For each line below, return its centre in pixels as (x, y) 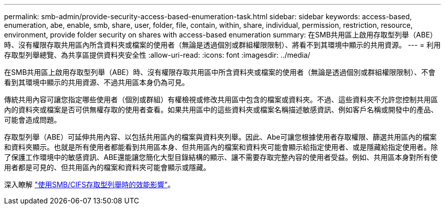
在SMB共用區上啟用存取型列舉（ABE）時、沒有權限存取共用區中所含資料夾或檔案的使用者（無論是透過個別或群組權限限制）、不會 (220, 72)
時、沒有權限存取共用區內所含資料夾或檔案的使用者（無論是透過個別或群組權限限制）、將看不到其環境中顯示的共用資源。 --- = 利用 (222, 45)
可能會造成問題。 (33, 120)
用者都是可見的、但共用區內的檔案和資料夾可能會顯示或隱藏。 (107, 167)
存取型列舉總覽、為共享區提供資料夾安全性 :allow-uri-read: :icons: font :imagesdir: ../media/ (157, 55)
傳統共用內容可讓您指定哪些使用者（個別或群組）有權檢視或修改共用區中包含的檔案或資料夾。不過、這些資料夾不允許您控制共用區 (221, 99)
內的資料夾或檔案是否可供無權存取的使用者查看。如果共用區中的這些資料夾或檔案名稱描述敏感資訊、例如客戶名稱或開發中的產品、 (221, 110)
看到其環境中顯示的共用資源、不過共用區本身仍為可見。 (97, 82)
